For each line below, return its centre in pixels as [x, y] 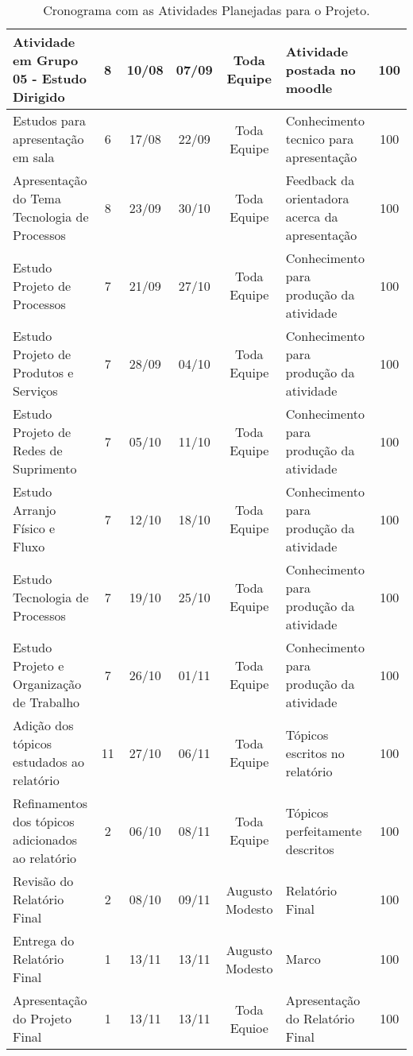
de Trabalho [46, 702]
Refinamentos [50, 803]
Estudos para [50, 120]
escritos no [315, 752]
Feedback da [320, 180]
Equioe [249, 1027]
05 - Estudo [50, 78]
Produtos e [43, 372]
